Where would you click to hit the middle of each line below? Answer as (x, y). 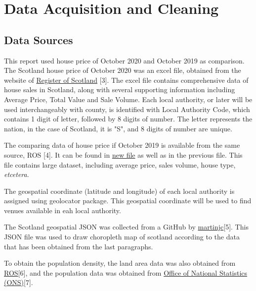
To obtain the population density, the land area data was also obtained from (120, 263)
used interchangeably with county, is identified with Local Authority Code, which (127, 109)
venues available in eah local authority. (63, 210)
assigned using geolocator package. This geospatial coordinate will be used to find (128, 201)
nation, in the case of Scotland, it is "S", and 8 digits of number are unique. (118, 128)
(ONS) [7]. (19, 282)
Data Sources (39, 39)
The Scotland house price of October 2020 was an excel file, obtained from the (123, 70)
